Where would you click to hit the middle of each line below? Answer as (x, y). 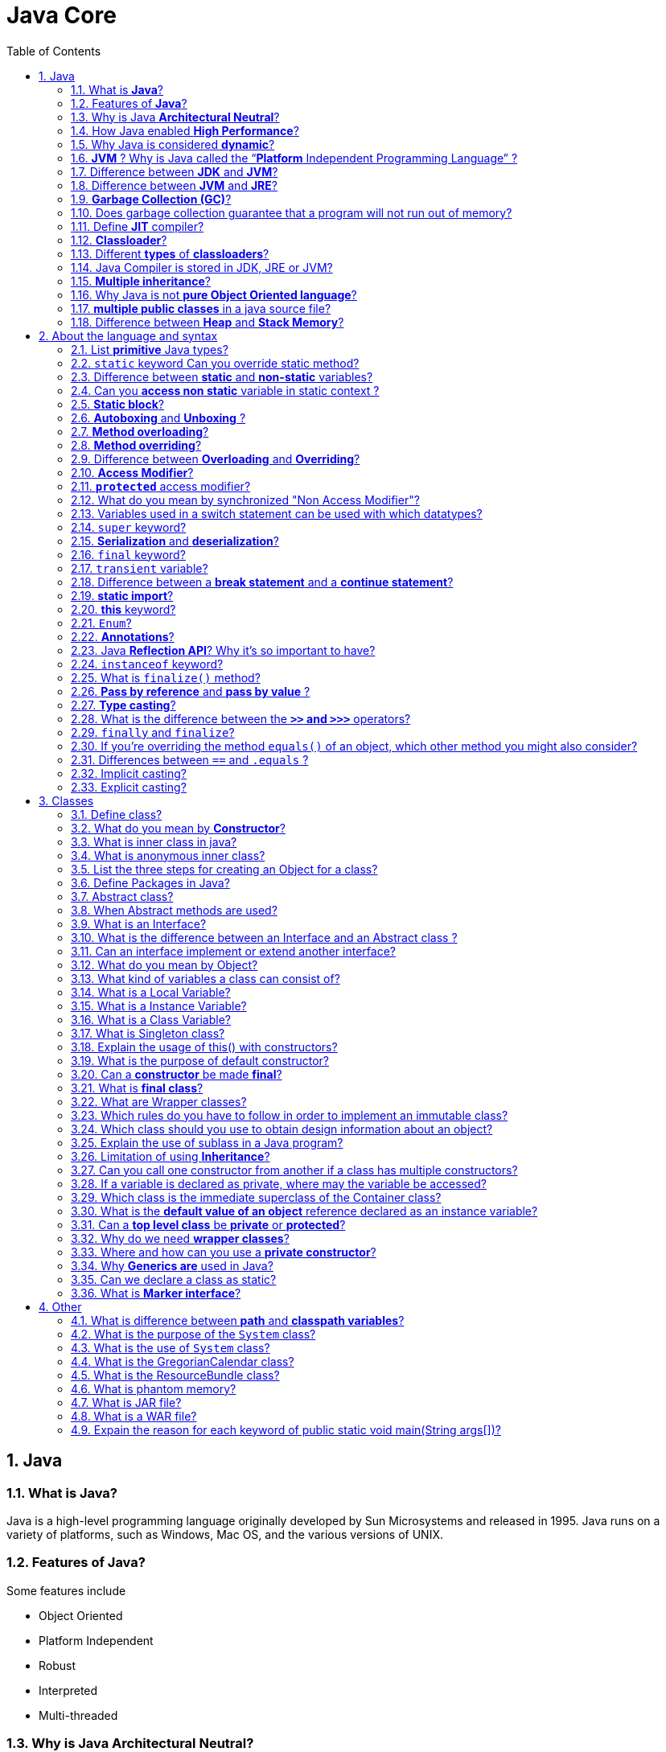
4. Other (60, 1306)
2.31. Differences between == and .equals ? (190, 759)
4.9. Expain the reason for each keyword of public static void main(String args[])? (286, 1429)
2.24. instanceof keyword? (147, 664)
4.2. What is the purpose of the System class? (193, 1334)
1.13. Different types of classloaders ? (170, 253)
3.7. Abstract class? (122, 896)
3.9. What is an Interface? (139, 923)
